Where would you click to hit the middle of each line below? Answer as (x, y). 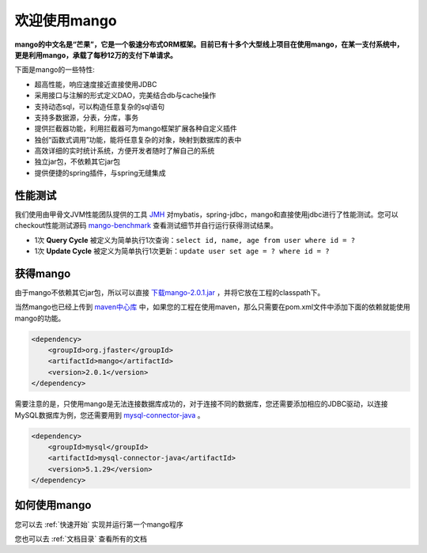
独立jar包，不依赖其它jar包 (77, 161)
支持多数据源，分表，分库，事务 (86, 117)
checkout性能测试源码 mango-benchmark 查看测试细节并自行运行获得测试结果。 (146, 225)
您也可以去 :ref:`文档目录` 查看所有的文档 (81, 539)
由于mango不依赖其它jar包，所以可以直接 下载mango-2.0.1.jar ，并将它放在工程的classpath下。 (170, 292)
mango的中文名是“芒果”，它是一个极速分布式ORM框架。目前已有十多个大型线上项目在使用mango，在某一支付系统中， (209, 44)
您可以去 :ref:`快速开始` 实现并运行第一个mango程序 (99, 524)
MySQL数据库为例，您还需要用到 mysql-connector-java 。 (110, 415)
